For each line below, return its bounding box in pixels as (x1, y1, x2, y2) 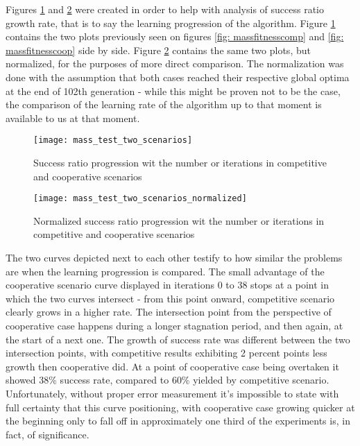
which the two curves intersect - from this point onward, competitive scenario (6, 291, 335, 305)
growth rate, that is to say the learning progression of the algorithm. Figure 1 (6, 15, 336, 30)
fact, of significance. (6, 427, 89, 441)
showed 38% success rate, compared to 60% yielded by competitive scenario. (6, 372, 329, 387)
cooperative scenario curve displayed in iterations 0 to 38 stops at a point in (6, 277, 329, 292)
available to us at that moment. (6, 110, 140, 125)
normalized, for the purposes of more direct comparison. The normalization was (6, 56, 344, 71)
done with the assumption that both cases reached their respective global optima (6, 69, 350, 84)
